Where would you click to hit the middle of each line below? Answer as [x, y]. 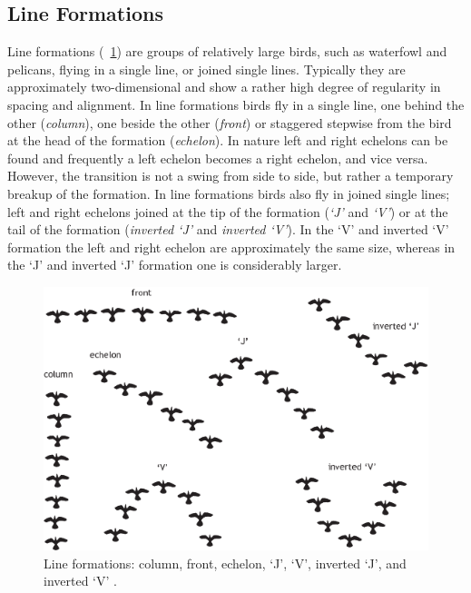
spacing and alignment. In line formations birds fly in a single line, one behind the [236, 104]
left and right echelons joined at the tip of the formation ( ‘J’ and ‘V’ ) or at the [228, 211]
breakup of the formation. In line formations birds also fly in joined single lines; [229, 193]
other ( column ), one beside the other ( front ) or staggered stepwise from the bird [230, 122]
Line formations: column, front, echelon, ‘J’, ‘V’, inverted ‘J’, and [225, 563]
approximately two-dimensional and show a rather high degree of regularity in [224, 87]
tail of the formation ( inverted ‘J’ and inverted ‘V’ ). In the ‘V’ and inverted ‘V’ [228, 229]
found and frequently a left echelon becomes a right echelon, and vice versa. [218, 158]
